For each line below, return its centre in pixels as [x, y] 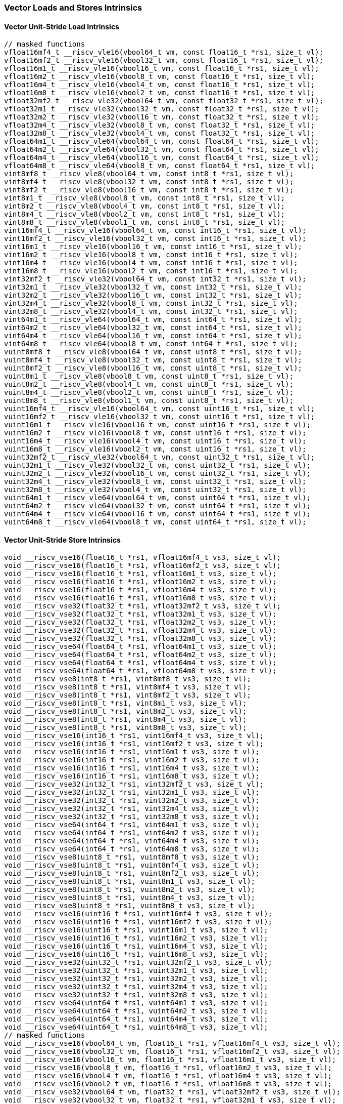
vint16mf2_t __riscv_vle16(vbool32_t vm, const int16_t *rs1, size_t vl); [155, 239]
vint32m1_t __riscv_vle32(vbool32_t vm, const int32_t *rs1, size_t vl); [153, 287]
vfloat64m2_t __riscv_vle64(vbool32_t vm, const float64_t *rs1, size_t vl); [162, 150]
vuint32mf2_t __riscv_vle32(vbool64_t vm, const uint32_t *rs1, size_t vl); [160, 457]
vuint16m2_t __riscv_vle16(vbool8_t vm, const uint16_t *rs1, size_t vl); [155, 433]
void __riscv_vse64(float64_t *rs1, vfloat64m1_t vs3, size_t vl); [140, 647]
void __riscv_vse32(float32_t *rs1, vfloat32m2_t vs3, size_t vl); [140, 622]
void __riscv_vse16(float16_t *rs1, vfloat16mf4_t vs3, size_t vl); [142, 558]
